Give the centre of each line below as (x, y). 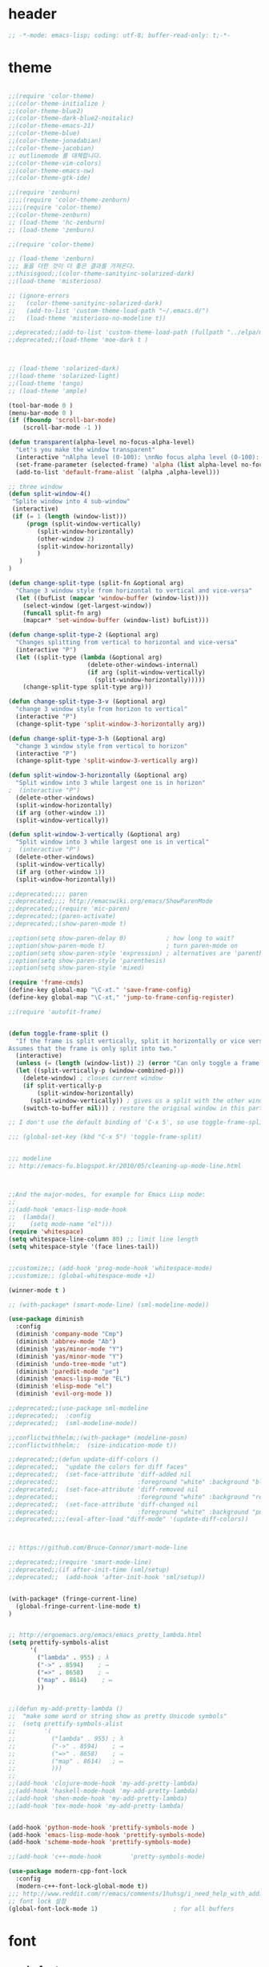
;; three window (35, 486)
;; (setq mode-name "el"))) (60, 1225)
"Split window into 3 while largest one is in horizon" (110, 783)
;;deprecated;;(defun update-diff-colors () (84, 1460)
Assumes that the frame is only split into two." (93, 1048)
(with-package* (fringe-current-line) (73, 1599)
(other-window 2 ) (66, 538)
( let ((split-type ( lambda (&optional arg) (89, 657)
